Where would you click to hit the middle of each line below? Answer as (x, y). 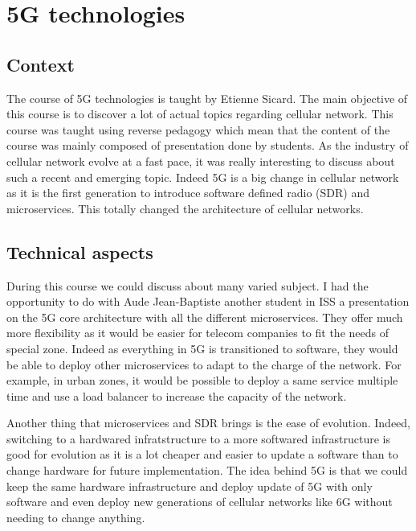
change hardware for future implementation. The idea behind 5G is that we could (207, 470)
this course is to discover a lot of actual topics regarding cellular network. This (200, 114)
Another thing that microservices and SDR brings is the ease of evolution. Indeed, (208, 423)
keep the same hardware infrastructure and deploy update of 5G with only (190, 486)
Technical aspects (80, 251)
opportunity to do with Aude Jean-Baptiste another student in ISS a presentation (208, 301)
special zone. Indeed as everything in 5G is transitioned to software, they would (202, 348)
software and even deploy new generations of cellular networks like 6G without (200, 502)
